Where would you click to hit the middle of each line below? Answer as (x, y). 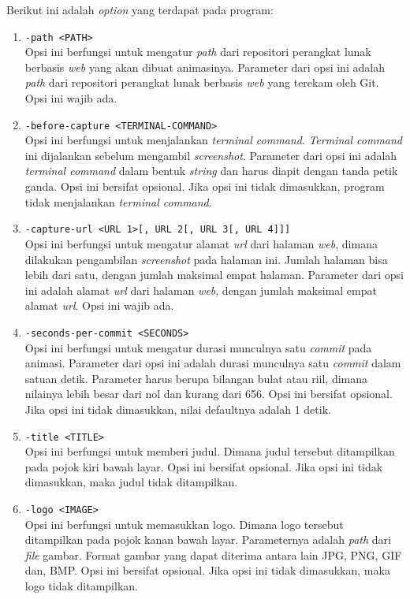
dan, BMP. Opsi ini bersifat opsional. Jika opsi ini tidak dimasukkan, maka (207, 570)
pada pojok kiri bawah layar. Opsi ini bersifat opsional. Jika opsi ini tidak (204, 466)
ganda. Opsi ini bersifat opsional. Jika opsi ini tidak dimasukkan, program (205, 186)
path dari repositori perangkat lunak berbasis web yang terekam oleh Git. (202, 82)
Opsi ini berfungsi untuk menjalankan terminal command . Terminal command (214, 140)
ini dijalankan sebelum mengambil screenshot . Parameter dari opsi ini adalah (211, 155)
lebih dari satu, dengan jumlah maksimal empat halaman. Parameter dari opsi (214, 275)
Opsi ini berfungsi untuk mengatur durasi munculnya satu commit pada (198, 347)
